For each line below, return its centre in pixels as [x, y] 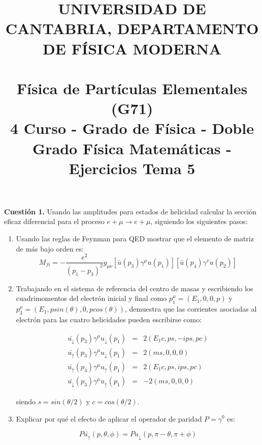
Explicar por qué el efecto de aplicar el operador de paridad [109, 418]
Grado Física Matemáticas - [132, 148]
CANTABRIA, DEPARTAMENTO [132, 28]
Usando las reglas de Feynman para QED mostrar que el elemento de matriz [135, 239]
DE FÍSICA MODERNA [132, 48]
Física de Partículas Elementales [132, 88]
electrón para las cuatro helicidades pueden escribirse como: [109, 319]
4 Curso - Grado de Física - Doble [132, 128]
